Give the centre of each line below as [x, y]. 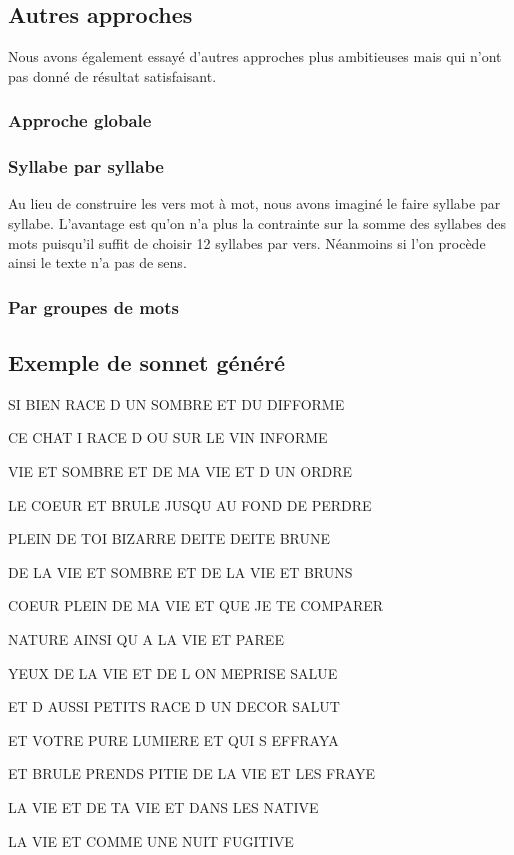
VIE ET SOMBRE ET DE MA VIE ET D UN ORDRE [180, 471]
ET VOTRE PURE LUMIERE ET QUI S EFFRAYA [173, 739]
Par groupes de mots [93, 306]
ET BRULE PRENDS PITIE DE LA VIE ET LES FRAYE [191, 773]
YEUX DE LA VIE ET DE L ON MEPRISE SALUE [173, 672]
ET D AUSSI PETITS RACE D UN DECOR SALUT [174, 706]
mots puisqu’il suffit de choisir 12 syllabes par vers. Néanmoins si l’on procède [247, 242]
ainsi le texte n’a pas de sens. [97, 262]
